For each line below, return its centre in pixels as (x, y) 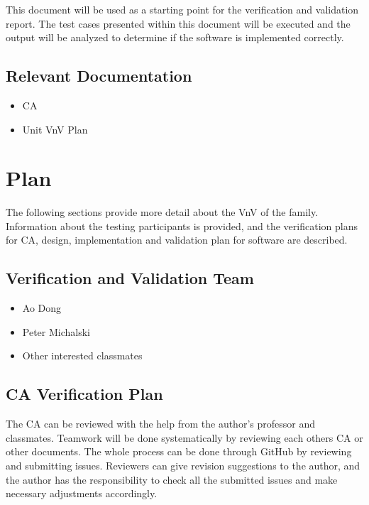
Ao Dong (42, 308)
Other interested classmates (82, 355)
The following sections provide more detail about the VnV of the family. (162, 212)
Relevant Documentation (99, 76)
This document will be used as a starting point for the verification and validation (182, 9)
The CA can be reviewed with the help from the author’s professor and (160, 424)
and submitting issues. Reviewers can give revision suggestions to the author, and (183, 466)
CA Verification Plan (84, 394)
